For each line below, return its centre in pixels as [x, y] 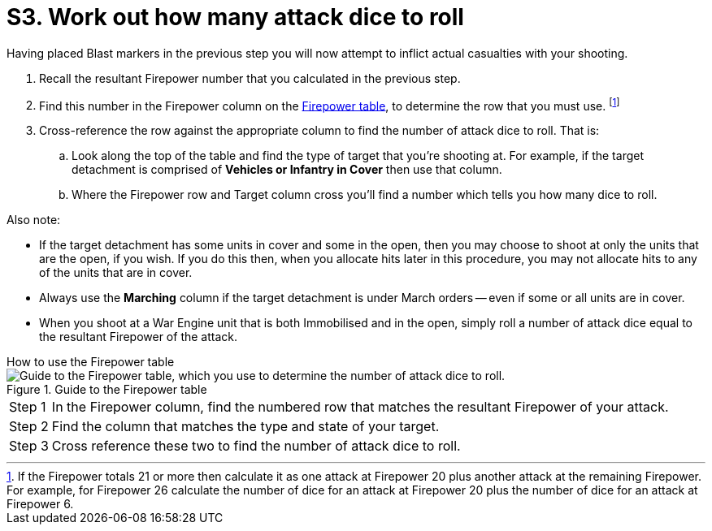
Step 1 [28, 407]
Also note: [34, 220]
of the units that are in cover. [116, 273]
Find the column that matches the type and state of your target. [245, 427]
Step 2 [29, 427]
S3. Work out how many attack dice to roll [235, 17]
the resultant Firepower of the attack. [139, 337]
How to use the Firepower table [91, 362]
